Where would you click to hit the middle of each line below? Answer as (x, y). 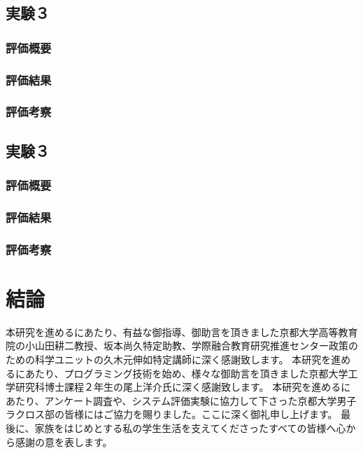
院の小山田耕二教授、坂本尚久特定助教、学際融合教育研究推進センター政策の (182, 346)
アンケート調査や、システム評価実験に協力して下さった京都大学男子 (200, 400)
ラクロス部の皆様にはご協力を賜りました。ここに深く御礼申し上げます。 (172, 414)
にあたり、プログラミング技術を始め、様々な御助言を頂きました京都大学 (181, 373)
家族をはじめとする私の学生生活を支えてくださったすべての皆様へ (185, 427)
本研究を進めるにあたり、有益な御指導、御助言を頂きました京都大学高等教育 (182, 332)
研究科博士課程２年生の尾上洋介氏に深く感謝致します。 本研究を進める (178, 387)
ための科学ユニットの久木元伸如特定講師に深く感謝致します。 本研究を (169, 359)
